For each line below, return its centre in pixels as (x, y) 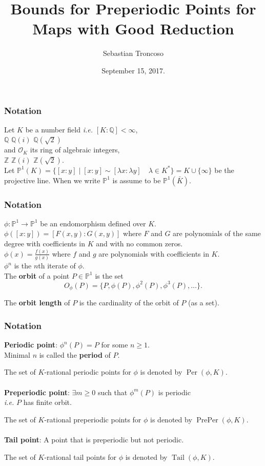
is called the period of (75, 354)
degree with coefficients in (45, 243)
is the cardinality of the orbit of (129, 303)
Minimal (17, 354)
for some (115, 345)
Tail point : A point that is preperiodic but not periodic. (94, 439)
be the (224, 170)
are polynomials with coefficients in (154, 253)
